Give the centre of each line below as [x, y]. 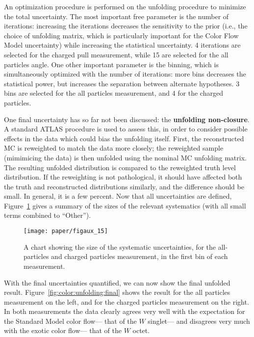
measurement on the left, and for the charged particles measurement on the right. [127, 301]
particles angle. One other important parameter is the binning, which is [111, 64]
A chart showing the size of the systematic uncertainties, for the [120, 246]
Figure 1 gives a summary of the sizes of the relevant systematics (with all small [125, 205]
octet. [141, 330]
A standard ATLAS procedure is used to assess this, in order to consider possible [126, 129]
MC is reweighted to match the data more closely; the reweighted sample [114, 148]
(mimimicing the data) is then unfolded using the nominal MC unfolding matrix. [125, 157]
